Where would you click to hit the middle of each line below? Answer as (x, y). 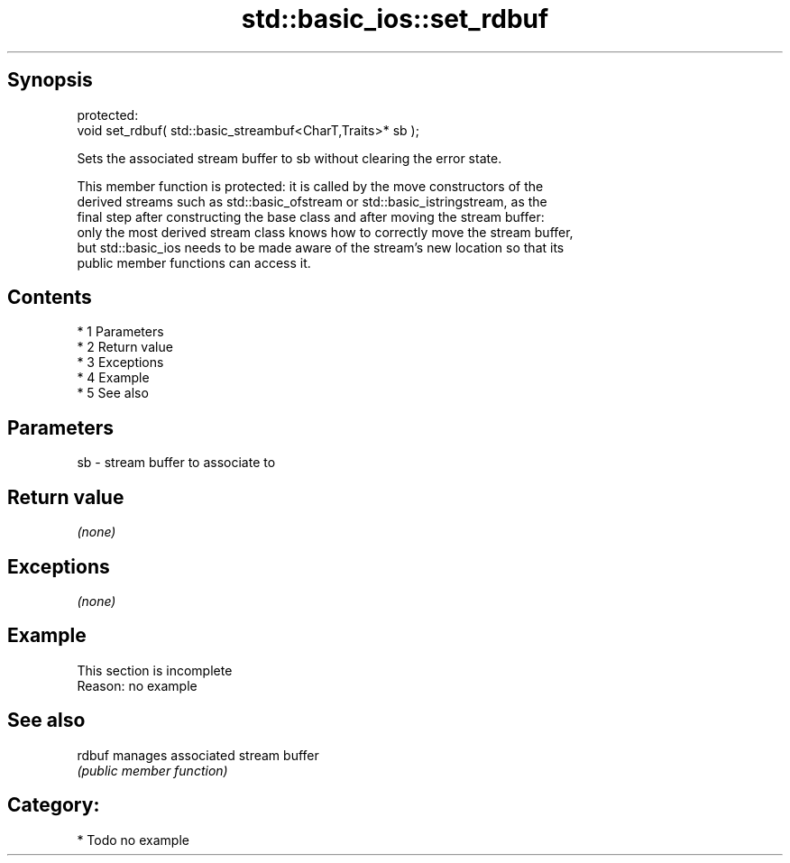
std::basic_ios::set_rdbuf (395, 19)
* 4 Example (113, 378)
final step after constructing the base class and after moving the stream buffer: (311, 216)
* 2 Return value (125, 347)
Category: (54, 805)
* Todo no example (133, 840)
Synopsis (50, 80)
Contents (50, 298)
